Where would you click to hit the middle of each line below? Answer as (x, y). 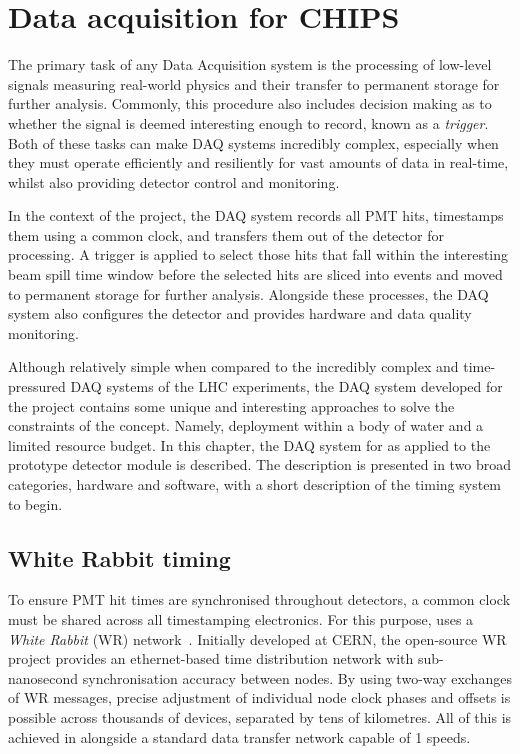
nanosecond (43, 677)
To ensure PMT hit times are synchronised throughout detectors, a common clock (259, 599)
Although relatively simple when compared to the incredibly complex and (233, 366)
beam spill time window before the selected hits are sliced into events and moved (255, 274)
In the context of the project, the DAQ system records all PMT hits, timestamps (256, 215)
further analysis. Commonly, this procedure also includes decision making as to (250, 103)
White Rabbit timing (119, 557)
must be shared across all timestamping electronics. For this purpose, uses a (241, 618)
